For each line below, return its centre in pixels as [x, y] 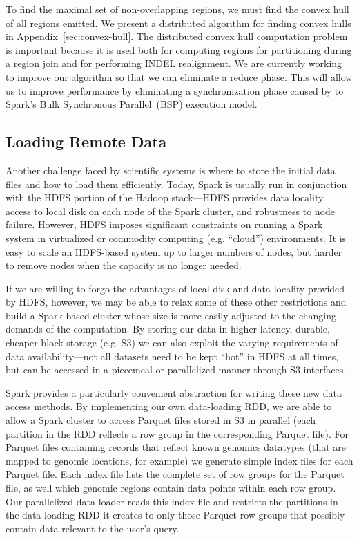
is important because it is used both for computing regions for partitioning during [179, 49]
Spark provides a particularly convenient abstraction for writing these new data [174, 392]
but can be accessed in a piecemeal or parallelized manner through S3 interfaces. [176, 370]
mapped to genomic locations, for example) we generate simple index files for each [179, 460]
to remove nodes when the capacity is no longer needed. [124, 265]
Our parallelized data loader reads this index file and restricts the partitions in [172, 501]
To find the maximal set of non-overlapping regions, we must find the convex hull [177, 9]
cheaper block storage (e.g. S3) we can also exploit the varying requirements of [172, 343]
